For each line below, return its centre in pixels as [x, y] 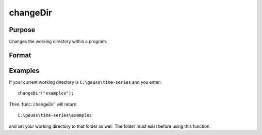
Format [20, 55]
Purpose [22, 30]
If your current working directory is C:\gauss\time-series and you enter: [85, 82]
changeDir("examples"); [46, 93]
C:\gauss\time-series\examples [55, 115]
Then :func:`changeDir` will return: [43, 104]
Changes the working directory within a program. [58, 42]
